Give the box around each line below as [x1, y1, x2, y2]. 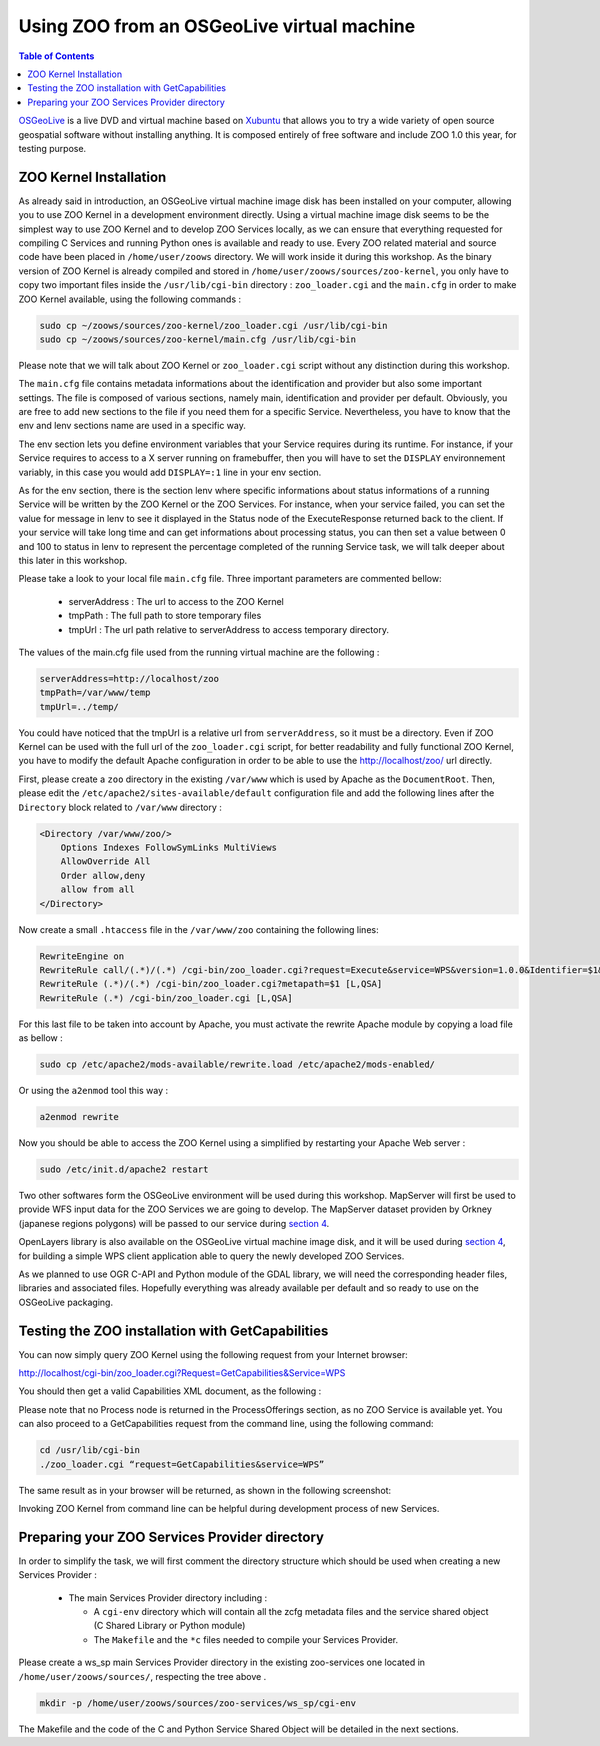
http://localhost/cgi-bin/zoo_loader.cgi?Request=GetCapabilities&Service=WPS [18, 1367, 346, 1379]
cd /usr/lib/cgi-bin [39, 1445, 140, 1456]
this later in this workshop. [18, 554, 128, 566]
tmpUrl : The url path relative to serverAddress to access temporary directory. [68, 623, 390, 635]
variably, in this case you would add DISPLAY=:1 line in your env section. [18, 466, 322, 478]
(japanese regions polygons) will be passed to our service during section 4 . [18, 1217, 330, 1229]
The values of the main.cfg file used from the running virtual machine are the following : [18, 646, 380, 658]
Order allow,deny [60, 870, 146, 881]
